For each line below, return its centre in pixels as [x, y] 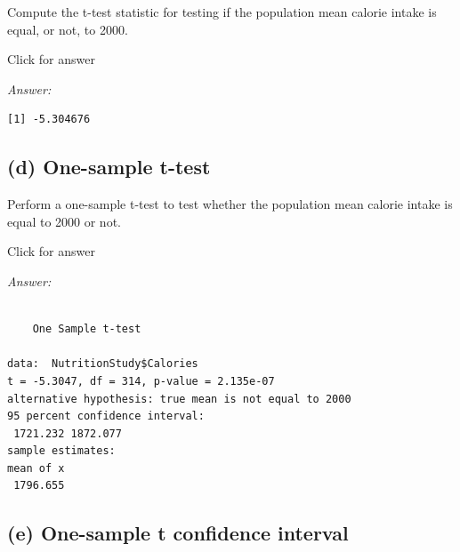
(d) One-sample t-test [109, 167]
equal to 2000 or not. [64, 221]
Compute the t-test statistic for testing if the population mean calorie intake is [222, 12]
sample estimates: [61, 451]
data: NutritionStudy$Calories [103, 364]
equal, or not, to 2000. [68, 29]
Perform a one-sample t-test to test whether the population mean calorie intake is [230, 204]
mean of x [36, 468]
